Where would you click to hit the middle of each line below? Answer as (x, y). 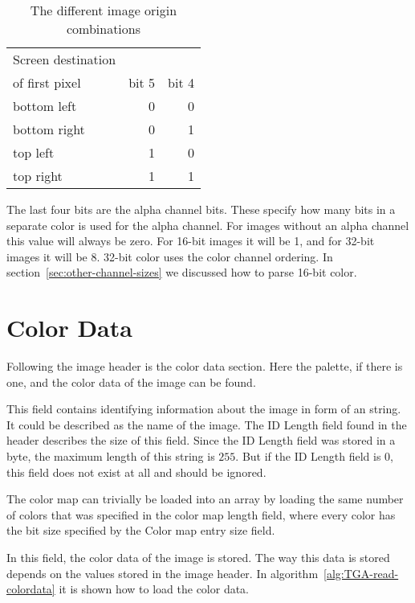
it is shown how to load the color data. (154, 589)
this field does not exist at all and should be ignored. (136, 472)
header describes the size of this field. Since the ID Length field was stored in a (201, 440)
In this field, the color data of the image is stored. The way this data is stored (198, 558)
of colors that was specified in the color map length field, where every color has (201, 514)
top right (38, 176)
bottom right (49, 129)
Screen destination (65, 59)
